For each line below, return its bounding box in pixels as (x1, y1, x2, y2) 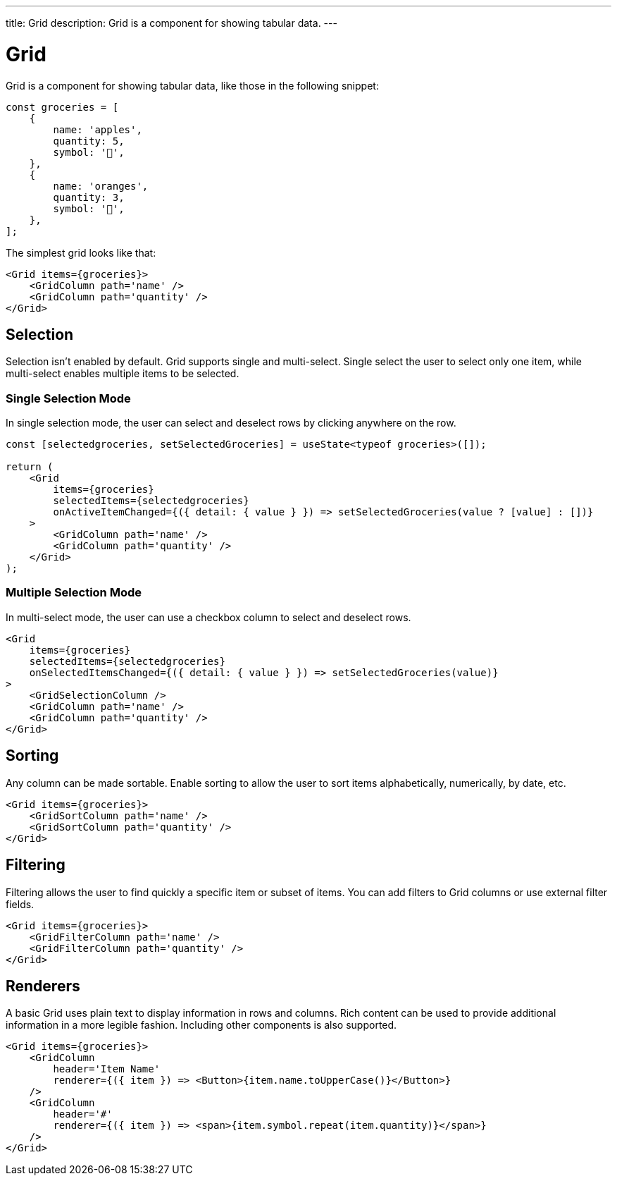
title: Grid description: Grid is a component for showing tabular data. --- (6, 17, 337, 29)
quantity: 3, (53, 191, 125, 203)
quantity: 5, (53, 135, 125, 147)
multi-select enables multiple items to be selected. (6, 367, 239, 380)
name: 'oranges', (53, 180, 149, 192)
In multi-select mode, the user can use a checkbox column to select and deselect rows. (6, 611, 411, 623)
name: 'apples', (53, 123, 142, 135)
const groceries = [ (6, 101, 119, 113)
